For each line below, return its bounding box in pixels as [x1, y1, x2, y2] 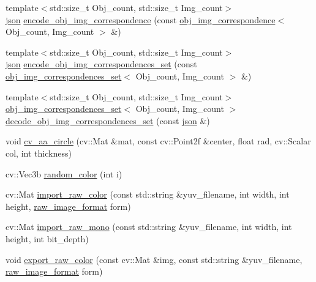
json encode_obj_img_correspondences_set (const [6, 58, 197, 70]
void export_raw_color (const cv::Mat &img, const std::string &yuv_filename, [6, 253, 303, 265]
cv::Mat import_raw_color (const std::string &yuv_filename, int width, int [6, 188, 290, 201]
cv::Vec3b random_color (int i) [6, 167, 122, 180]
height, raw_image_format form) [6, 199, 131, 212]
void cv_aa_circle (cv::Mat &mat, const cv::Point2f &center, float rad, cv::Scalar [6, 135, 311, 147]
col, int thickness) [6, 146, 72, 159]
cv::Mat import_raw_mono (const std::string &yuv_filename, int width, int [6, 220, 292, 233]
